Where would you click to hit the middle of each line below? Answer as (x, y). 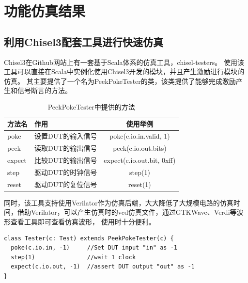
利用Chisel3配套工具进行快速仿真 (84, 41)
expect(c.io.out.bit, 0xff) (140, 160)
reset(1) (140, 184)
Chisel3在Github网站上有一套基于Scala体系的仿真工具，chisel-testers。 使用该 (124, 62)
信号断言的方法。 (44, 90)
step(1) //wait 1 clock (73, 257)
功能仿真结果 (45, 11)
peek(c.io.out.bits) (140, 148)
